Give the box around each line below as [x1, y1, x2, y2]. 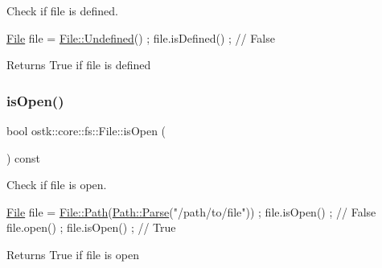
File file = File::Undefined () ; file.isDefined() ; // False [6, 29, 275, 46]
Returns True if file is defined [6, 56, 151, 73]
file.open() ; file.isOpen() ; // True [6, 219, 176, 236]
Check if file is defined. [6, 2, 118, 19]
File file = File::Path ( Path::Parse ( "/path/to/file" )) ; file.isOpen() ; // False [6, 203, 376, 220]
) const [6, 149, 41, 166]
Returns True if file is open [6, 245, 139, 262]
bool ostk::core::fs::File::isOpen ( [6, 122, 166, 138]
